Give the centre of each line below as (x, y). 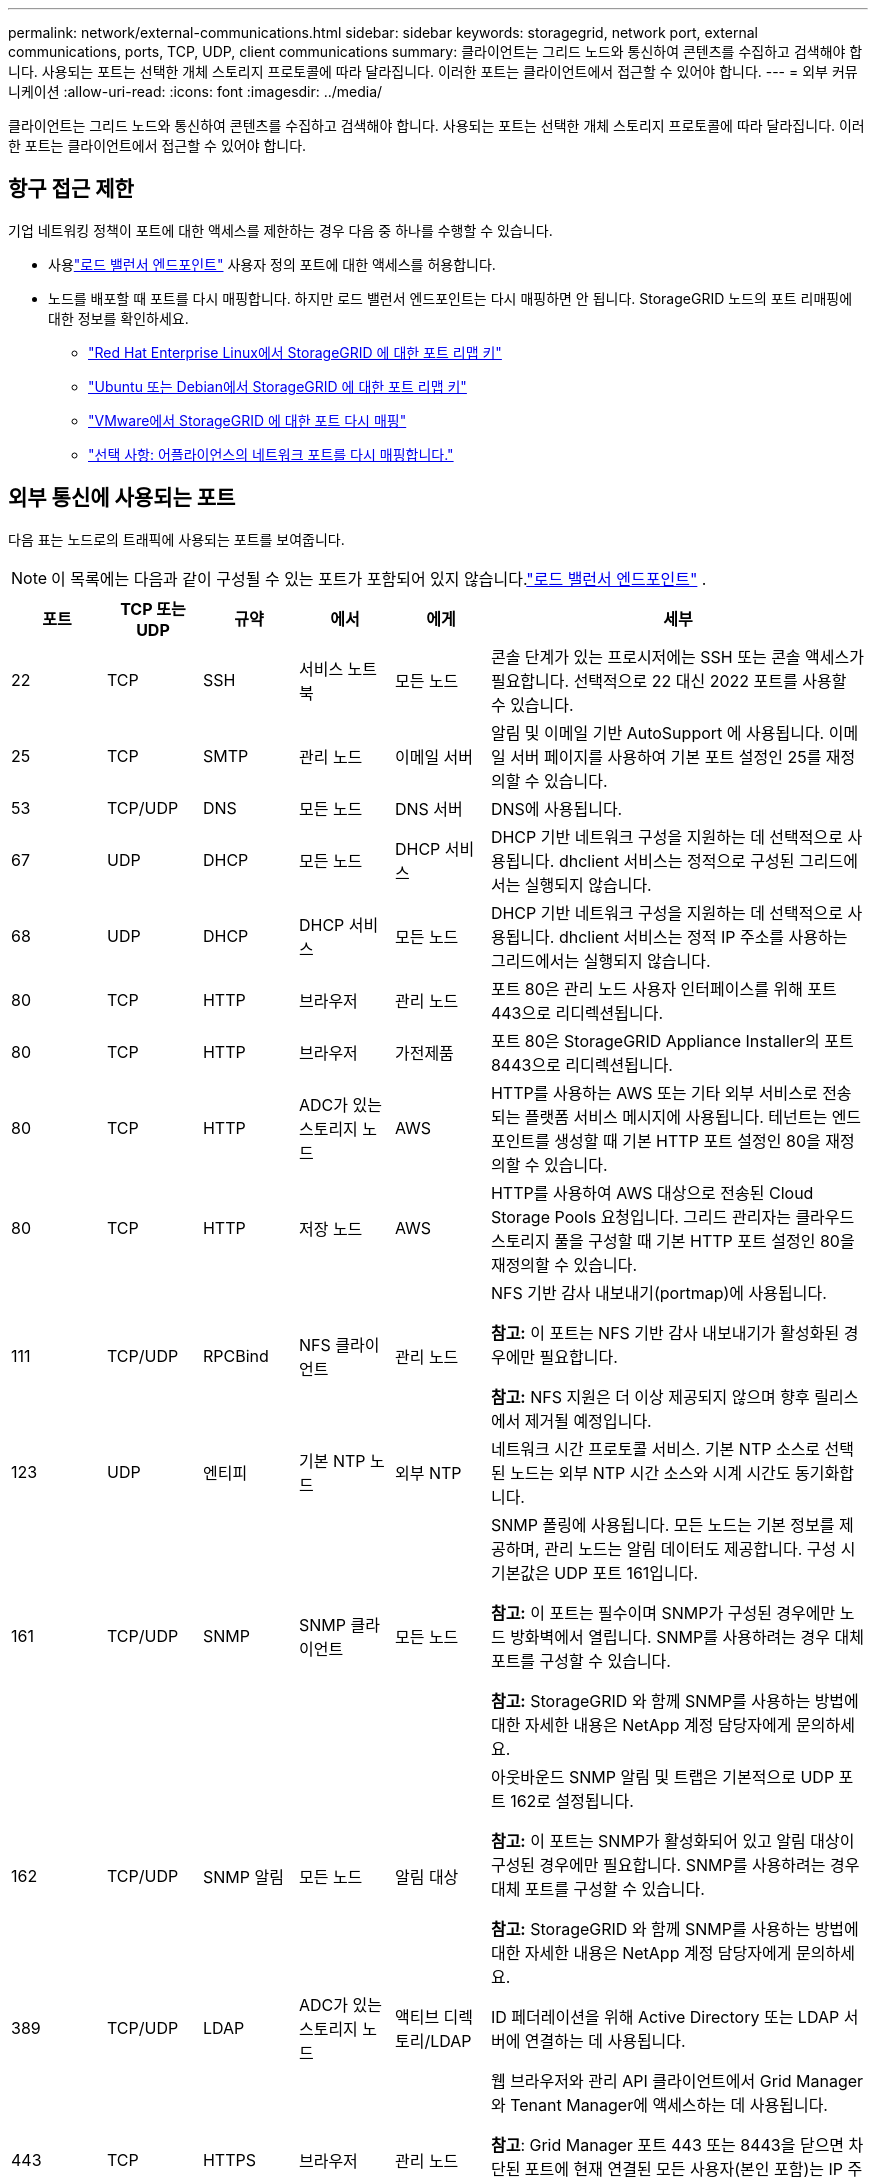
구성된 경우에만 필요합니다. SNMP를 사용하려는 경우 (675, 1864)
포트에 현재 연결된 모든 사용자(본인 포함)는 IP (684, 2168)
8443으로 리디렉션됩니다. (581, 1064)
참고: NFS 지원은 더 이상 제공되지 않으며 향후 (650, 1396)
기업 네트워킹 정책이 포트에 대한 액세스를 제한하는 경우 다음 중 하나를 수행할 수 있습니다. (280, 230)
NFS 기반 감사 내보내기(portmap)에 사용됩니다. (658, 1292)
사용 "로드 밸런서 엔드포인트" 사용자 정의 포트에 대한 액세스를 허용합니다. (272, 264)
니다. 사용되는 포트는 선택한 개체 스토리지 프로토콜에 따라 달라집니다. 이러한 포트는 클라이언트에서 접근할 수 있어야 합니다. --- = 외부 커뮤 (433, 71)
